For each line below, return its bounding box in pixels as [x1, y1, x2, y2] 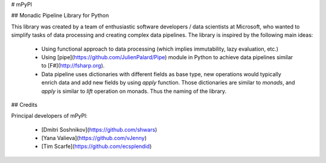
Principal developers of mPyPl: [11, 112, 88, 120]
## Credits [11, 101, 37, 108]
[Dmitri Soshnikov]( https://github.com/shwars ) [41, 126, 158, 133]
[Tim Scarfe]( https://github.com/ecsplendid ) [41, 142, 152, 150]
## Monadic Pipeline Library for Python [11, 12, 109, 19]
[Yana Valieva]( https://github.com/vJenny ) [41, 135, 147, 142]
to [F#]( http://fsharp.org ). [41, 62, 105, 69]
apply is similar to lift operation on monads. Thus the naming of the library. [41, 88, 226, 95]
